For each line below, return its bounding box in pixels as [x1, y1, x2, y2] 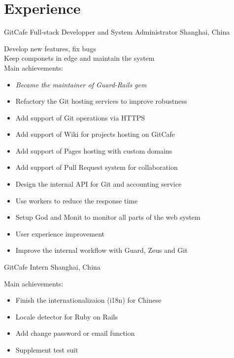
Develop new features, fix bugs [4, 43, 96, 53]
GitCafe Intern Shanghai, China [4, 262, 100, 272]
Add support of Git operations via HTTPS [15, 112, 145, 122]
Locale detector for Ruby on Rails [15, 311, 118, 321]
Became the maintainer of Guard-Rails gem [15, 79, 147, 89]
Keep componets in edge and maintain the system [4, 53, 155, 63]
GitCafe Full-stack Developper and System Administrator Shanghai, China [4, 27, 230, 37]
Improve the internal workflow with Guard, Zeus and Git [15, 245, 188, 255]
